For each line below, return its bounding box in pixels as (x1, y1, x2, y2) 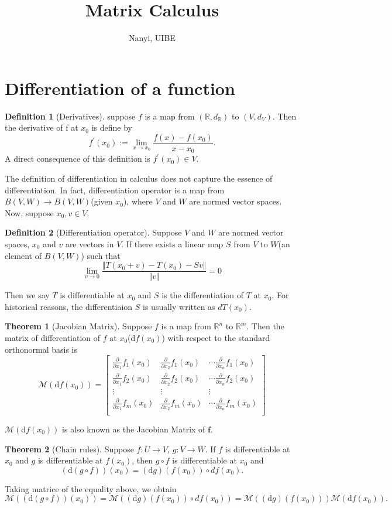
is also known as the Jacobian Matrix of (62, 423, 205, 435)
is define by (91, 121, 132, 134)
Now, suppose (5, 206, 54, 219)
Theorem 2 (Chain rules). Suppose (5, 442, 134, 455)
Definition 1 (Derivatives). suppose (5, 110, 136, 122)
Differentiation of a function (5, 76, 235, 100)
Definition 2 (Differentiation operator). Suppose (5, 226, 182, 238)
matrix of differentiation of (5, 331, 101, 343)
